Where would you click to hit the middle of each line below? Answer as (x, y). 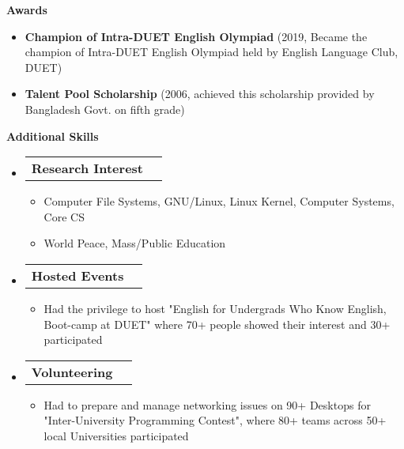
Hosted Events (77, 275)
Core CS (64, 216)
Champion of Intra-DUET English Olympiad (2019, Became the (196, 36)
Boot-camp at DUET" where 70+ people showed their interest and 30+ (217, 324)
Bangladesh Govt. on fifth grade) (105, 109)
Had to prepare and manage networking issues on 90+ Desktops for (207, 404)
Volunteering (72, 372)
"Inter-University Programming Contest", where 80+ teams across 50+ (215, 420)
